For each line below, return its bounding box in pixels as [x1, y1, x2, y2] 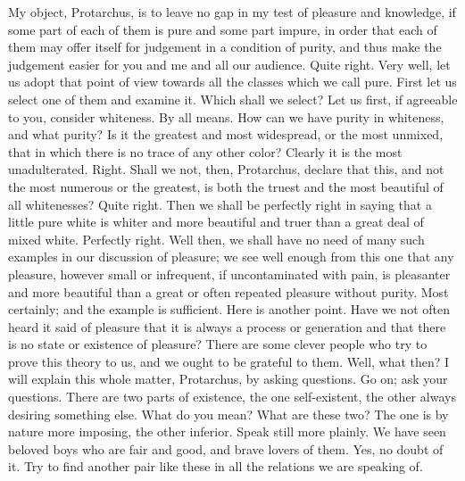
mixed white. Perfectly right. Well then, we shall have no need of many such [8, 229, 425, 248]
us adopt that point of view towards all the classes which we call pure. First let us [8, 72, 457, 91]
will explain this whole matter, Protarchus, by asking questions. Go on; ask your [8, 369, 448, 388]
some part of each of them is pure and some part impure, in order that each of [8, 20, 437, 38]
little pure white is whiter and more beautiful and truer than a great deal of [8, 212, 424, 231]
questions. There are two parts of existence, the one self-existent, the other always [8, 387, 456, 406]
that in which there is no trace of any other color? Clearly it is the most [8, 142, 403, 161]
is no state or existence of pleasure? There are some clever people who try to [8, 335, 428, 353]
